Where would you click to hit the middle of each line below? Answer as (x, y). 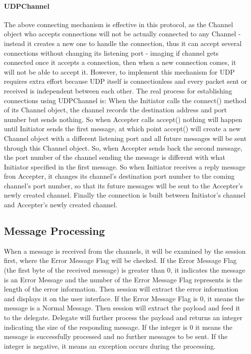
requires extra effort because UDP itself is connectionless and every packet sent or (125, 81)
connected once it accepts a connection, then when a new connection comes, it (120, 62)
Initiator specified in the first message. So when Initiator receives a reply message (125, 166)
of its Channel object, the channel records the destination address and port (115, 110)
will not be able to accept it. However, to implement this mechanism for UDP (119, 71)
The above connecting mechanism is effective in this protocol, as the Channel (118, 24)
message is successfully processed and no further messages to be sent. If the (116, 336)
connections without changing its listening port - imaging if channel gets (111, 53)
